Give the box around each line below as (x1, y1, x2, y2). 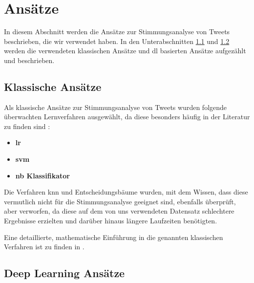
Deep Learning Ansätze (4, 265, 125, 281)
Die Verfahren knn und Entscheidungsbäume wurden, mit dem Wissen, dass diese (4, 187, 248, 197)
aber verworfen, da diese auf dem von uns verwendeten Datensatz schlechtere (4, 206, 234, 216)
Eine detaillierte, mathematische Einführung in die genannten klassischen (4, 232, 223, 242)
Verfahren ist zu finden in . (4, 241, 85, 252)
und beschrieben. (4, 55, 55, 65)
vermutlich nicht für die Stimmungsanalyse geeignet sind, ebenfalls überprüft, (4, 196, 236, 206)
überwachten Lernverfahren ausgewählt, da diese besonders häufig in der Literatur (4, 111, 250, 122)
